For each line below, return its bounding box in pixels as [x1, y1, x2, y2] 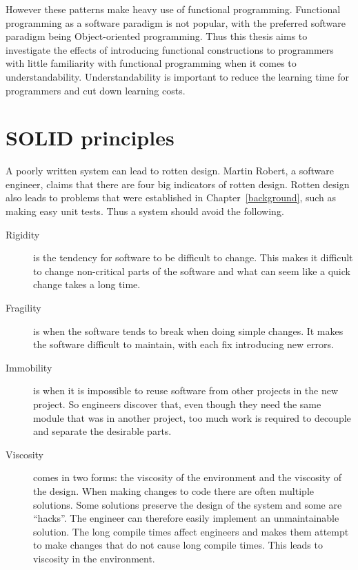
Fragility [6, 301, 41, 315]
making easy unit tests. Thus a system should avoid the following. [6, 204, 284, 218]
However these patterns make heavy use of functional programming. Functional [6, 2, 341, 16]
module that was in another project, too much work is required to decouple [33, 410, 351, 425]
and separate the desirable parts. [33, 424, 172, 438]
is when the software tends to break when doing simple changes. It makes [33, 323, 344, 338]
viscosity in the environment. [33, 551, 155, 565]
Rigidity [6, 227, 40, 241]
